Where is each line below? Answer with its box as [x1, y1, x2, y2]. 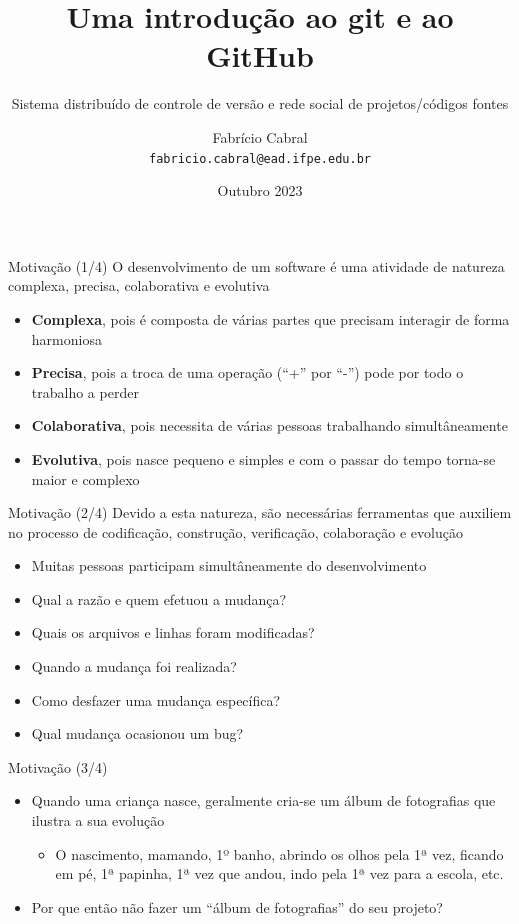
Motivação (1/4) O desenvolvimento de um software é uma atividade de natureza [8, 255, 505, 276]
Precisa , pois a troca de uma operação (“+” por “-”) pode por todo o [31, 362, 464, 383]
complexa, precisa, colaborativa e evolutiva [8, 275, 270, 296]
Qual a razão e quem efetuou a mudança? [31, 588, 287, 609]
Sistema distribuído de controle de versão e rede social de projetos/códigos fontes [11, 93, 509, 114]
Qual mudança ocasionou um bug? [31, 723, 244, 744]
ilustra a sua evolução [31, 810, 165, 831]
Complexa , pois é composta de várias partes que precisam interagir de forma [31, 308, 510, 329]
